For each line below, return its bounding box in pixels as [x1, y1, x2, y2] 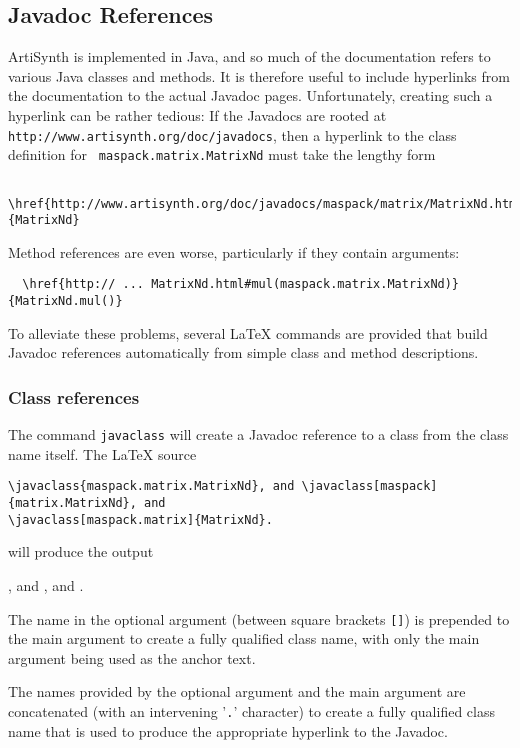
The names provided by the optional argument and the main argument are [8, 681, 466, 702]
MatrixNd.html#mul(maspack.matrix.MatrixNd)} [151, 277, 460, 292]
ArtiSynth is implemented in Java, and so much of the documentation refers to [8, 46, 491, 67]
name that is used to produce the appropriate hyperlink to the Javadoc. [8, 720, 448, 741]
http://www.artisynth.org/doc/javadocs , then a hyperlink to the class [8, 124, 457, 145]
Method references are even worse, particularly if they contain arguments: [8, 241, 460, 262]
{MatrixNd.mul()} [8, 294, 123, 309]
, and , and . [8, 574, 84, 595]
